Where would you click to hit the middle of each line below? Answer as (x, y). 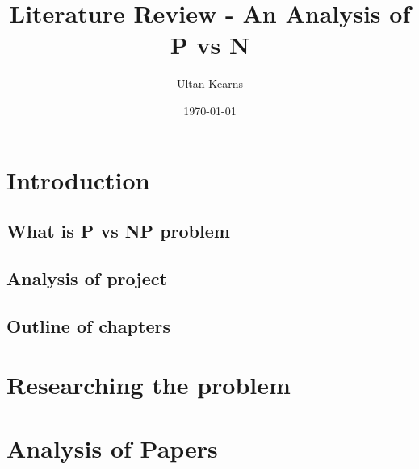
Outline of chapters (88, 325)
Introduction (78, 179)
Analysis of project (87, 278)
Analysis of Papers (112, 448)
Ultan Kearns (210, 83)
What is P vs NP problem (118, 231)
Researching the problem (149, 385)
